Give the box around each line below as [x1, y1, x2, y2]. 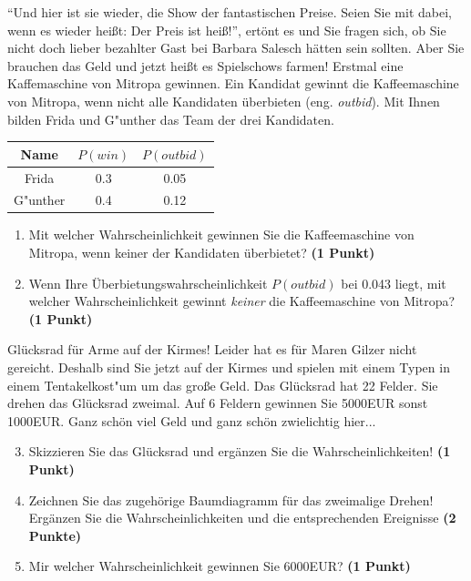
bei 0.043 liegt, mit [341, 273, 446, 292]
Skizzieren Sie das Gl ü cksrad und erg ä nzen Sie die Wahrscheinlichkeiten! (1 [28, 442, 451, 461]
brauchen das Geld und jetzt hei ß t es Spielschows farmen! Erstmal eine [7, 56, 404, 75]
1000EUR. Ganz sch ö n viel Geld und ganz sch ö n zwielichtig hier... [7, 411, 376, 430]
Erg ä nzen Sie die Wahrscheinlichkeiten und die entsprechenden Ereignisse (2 [28, 508, 456, 527]
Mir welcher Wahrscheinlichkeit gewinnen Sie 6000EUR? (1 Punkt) [28, 556, 411, 576]
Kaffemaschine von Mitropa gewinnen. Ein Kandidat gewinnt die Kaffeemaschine [7, 74, 459, 93]
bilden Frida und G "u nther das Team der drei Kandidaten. [7, 109, 334, 128]
